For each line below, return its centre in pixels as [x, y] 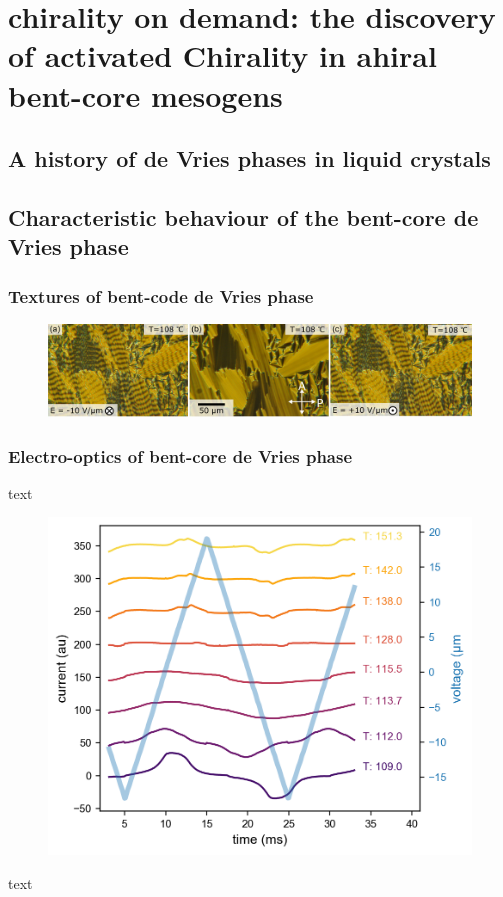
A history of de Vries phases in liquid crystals [249, 158]
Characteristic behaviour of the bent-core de [243, 216]
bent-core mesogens [145, 94]
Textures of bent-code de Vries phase [161, 295]
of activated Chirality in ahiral [222, 55]
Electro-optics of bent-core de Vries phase [180, 455]
